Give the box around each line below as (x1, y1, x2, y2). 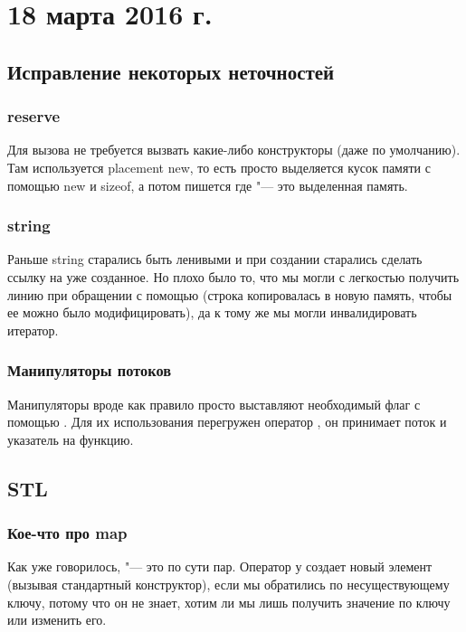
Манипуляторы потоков (7, 359, 172, 382)
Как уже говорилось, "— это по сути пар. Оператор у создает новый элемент (7, 557, 433, 576)
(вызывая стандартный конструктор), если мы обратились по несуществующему (7, 574, 450, 593)
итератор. (7, 320, 59, 339)
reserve (7, 105, 61, 127)
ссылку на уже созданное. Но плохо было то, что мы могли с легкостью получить (7, 267, 460, 286)
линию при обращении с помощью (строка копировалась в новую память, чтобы (7, 285, 452, 304)
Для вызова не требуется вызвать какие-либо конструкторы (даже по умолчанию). (7, 140, 461, 159)
